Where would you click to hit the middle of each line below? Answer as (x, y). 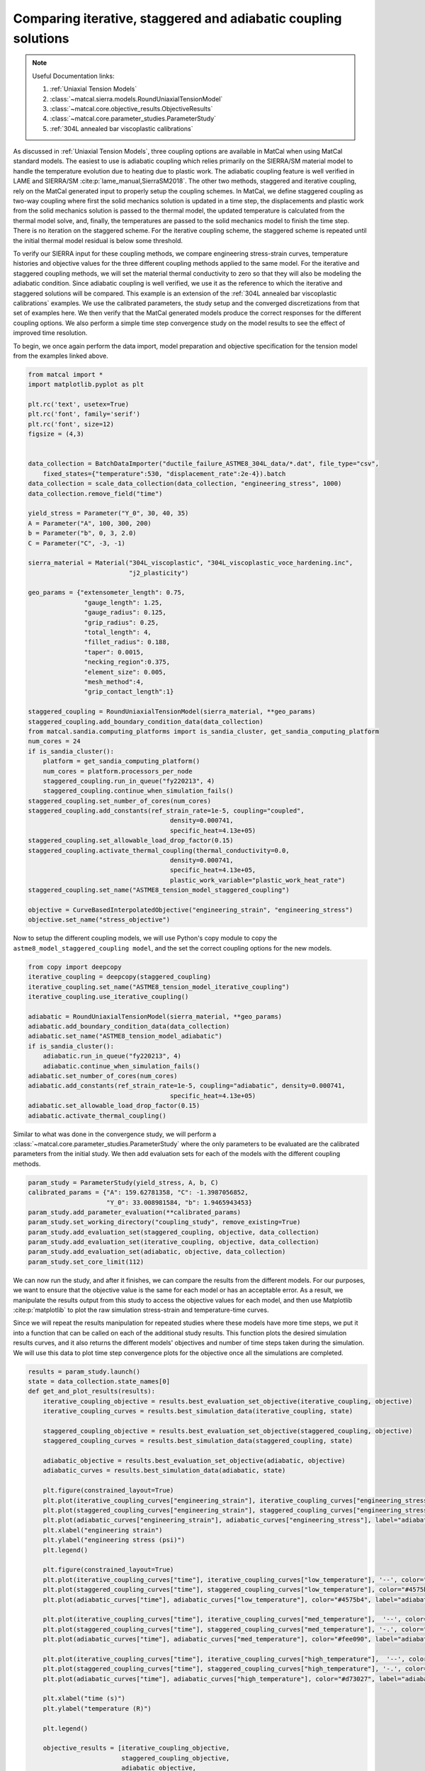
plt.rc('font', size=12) (71, 424)
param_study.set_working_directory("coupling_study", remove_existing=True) (164, 1222)
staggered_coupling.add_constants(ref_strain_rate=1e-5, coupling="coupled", (166, 811)
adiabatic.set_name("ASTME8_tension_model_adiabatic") (125, 1036)
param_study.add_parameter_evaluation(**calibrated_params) (135, 1212)
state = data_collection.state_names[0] (99, 1381)
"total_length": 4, (118, 633)
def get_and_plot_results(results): (92, 1391)
